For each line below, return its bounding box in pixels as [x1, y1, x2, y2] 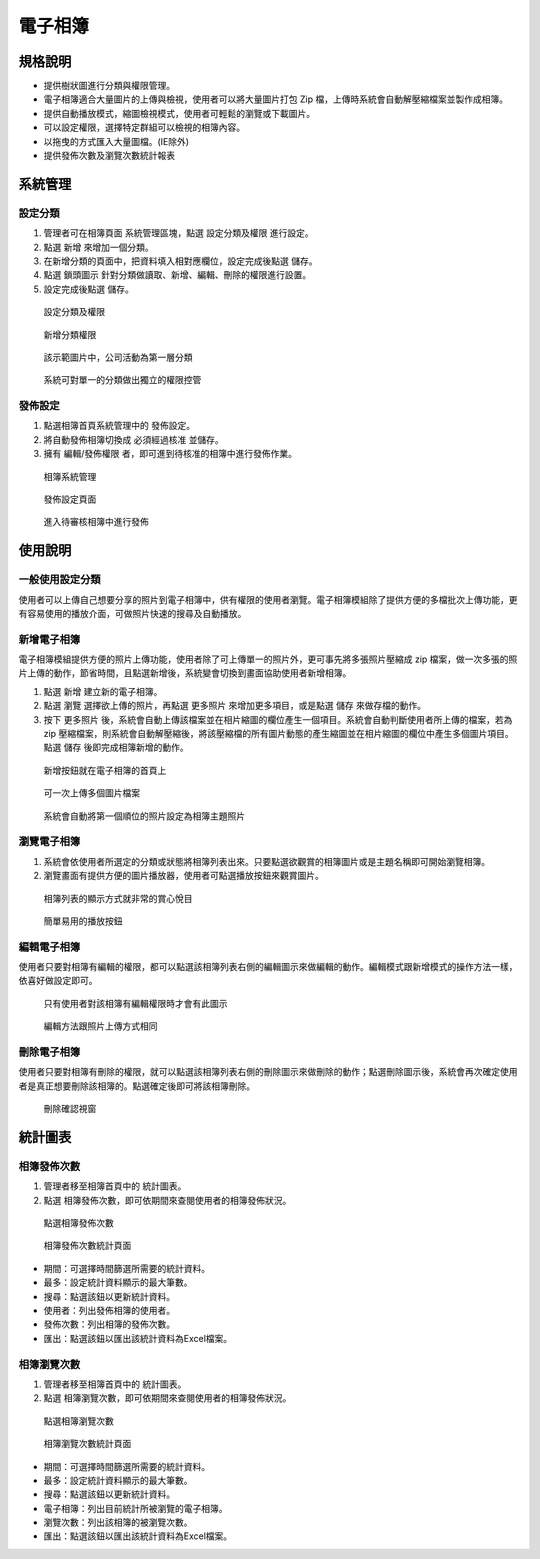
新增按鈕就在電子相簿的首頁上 [43, 764, 167, 776]
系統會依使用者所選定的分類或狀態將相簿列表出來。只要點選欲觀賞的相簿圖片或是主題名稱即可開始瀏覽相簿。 [43, 855, 490, 867]
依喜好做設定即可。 [18, 975, 98, 987]
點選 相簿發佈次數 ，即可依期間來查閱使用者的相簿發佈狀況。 [43, 1194, 292, 1206]
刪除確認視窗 [43, 1103, 97, 1115]
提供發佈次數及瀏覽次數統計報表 [43, 150, 175, 162]
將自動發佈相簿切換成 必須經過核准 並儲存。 [43, 433, 224, 445]
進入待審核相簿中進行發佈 [43, 516, 149, 528]
